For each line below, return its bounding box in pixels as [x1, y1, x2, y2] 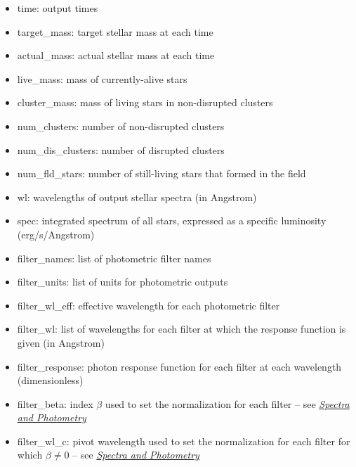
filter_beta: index [17, 396, 93, 411]
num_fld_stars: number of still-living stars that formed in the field [17, 166, 306, 181]
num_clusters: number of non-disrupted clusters [17, 118, 225, 133]
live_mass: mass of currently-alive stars [17, 71, 187, 86]
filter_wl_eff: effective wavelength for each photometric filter [17, 298, 280, 312]
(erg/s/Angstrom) [17, 226, 95, 241]
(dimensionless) [17, 373, 84, 388]
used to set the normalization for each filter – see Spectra [105, 396, 350, 411]
